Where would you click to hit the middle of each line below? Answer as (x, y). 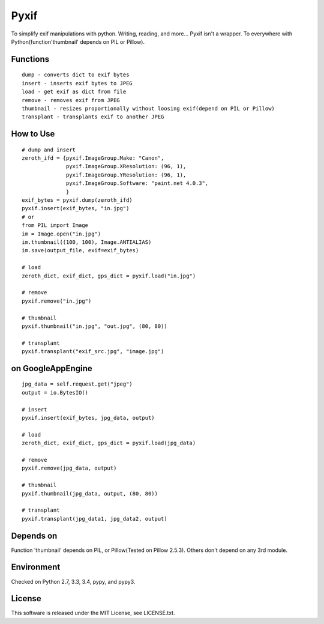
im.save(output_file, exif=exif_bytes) (80, 250)
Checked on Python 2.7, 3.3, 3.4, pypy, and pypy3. (73, 581)
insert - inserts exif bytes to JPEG (77, 83)
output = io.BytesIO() (55, 392)
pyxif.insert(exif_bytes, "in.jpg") (76, 208)
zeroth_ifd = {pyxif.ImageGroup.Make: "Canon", (93, 158)
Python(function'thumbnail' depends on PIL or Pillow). (78, 41)
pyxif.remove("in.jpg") (57, 301)
